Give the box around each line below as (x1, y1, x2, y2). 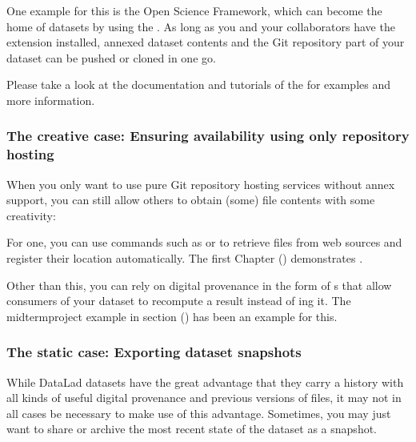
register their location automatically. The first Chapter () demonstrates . (6, 250, 363, 267)
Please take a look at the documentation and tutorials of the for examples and (6, 76, 391, 93)
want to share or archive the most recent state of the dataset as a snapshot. (6, 420, 378, 437)
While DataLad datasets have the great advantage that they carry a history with (6, 373, 404, 390)
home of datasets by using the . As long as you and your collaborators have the (6, 18, 395, 34)
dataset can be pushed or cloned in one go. (6, 49, 216, 66)
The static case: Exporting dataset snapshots (6, 342, 302, 362)
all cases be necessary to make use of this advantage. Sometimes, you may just (6, 404, 391, 421)
